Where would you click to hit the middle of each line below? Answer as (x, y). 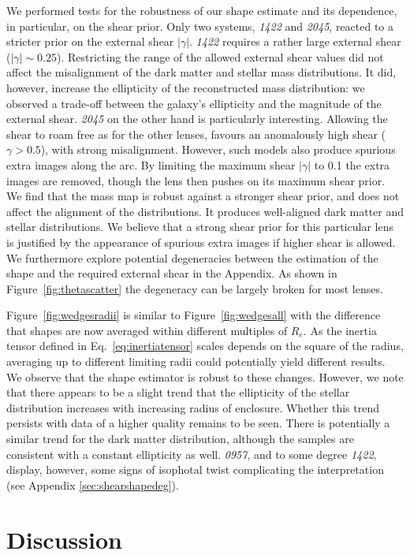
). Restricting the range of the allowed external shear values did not (220, 56)
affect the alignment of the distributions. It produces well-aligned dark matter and (205, 211)
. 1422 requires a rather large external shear (295, 41)
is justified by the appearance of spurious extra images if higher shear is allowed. (201, 242)
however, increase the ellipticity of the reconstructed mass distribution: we (186, 87)
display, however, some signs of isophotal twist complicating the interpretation (195, 469)
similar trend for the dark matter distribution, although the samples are (180, 439)
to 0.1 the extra (352, 164)
